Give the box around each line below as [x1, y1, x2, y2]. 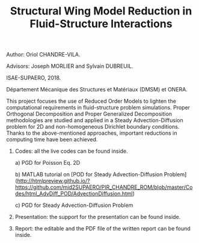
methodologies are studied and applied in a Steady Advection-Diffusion [6, 117, 183, 124]
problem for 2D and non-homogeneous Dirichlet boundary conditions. [6, 123, 180, 131]
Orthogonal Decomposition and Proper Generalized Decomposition [6, 110, 173, 118]
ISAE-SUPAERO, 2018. [6, 74, 61, 82]
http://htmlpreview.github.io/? [17, 177, 90, 185]
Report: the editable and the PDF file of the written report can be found [14, 225, 191, 232]
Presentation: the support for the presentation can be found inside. [14, 214, 181, 221]
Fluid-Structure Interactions [29, 17, 173, 31]
